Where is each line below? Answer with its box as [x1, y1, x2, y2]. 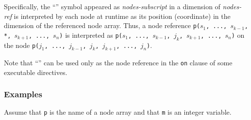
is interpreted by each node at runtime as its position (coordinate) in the [14, 11, 231, 21]
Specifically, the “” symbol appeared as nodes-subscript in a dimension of [4, 1, 220, 11]
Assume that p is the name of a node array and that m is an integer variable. [4, 106, 232, 117]
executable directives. [4, 67, 67, 77]
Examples [4, 88, 42, 100]
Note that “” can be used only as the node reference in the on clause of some [4, 58, 233, 68]
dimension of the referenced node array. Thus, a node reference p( [4, 20, 200, 30]
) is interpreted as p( [59, 30, 122, 40]
